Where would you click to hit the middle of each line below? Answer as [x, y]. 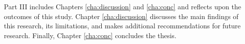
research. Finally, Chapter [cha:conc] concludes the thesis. [90, 35]
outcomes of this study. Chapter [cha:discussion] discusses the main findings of [121, 16]
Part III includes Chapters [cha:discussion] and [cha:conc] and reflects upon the [122, 6]
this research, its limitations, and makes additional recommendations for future [122, 26]
